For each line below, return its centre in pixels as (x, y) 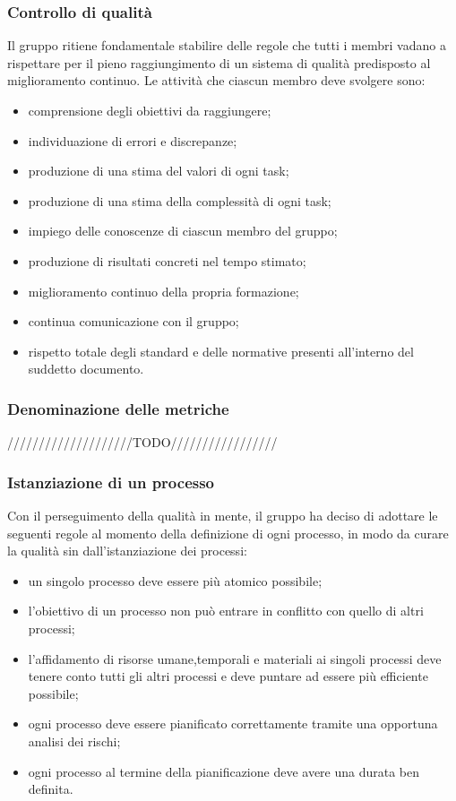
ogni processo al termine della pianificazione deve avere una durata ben (224, 771)
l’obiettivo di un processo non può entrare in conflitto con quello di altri (226, 611)
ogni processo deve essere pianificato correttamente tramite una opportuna (233, 723)
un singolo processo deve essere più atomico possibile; (175, 580)
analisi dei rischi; (74, 741)
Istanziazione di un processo (111, 482)
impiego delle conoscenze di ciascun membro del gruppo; (183, 231)
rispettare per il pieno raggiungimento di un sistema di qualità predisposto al (219, 62)
